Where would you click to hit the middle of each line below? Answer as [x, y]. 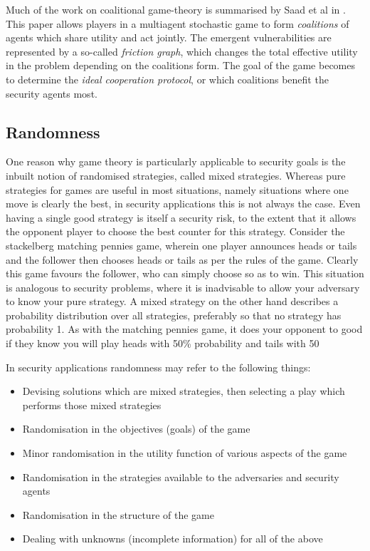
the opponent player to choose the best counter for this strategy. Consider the [175, 231]
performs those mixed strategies [92, 405]
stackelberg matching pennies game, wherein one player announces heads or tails [181, 245]
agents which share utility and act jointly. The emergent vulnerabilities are [169, 37]
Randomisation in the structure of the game [118, 514]
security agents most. [52, 93]
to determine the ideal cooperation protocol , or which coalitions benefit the [167, 79]
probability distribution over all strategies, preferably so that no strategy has [174, 315]
